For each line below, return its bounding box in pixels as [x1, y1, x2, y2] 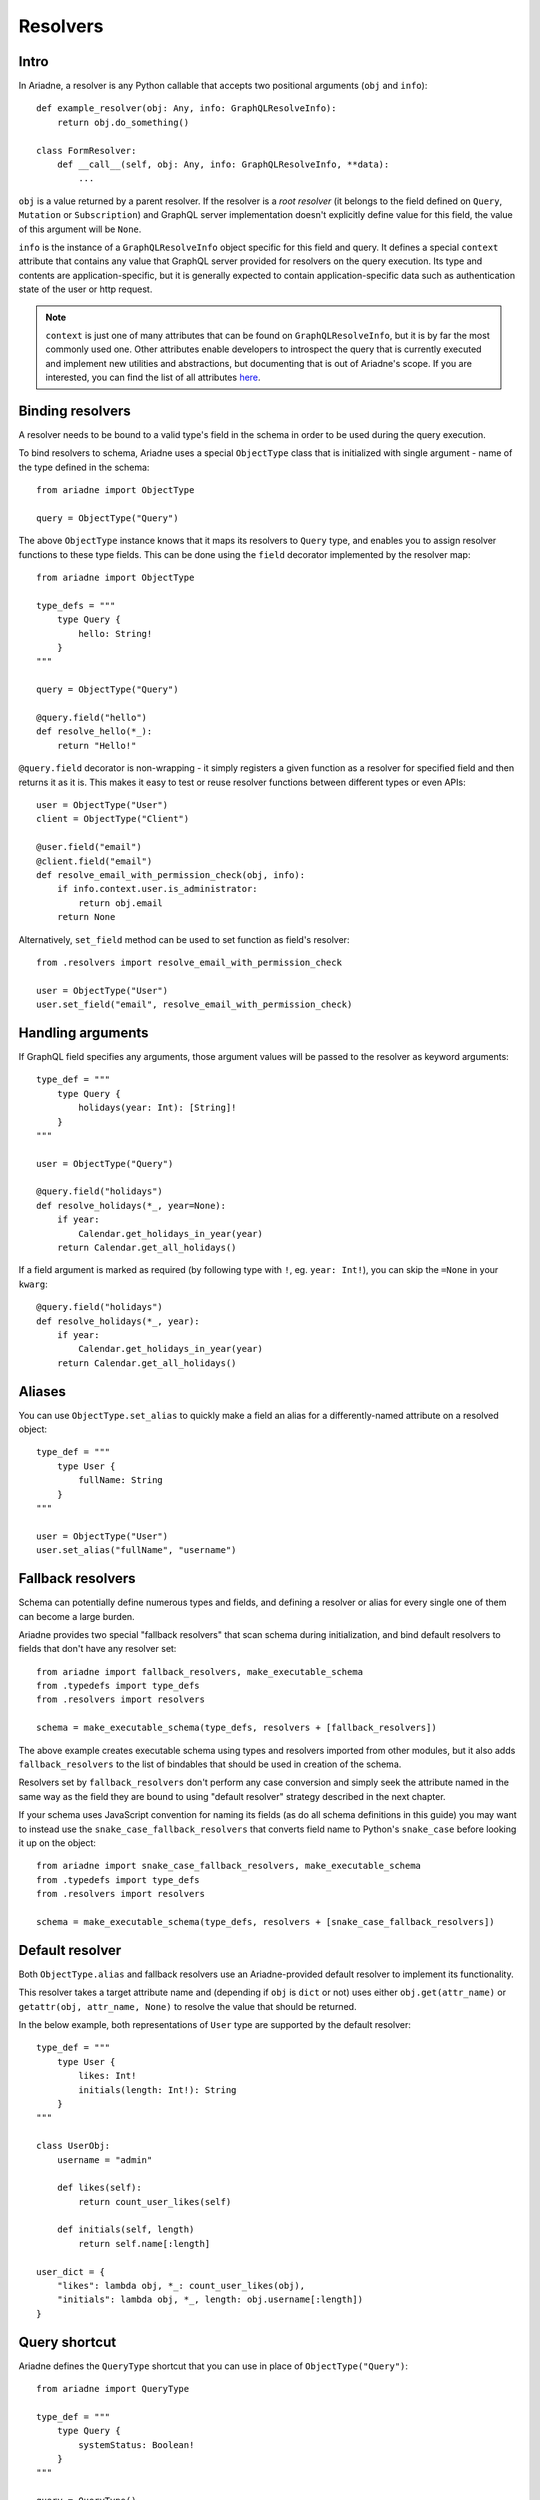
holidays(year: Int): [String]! [78, 1102, 237, 1114]
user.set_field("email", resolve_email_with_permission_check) [36, 999, 353, 1010]
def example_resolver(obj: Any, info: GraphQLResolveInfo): [36, 103, 337, 114]
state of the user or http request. [18, 283, 153, 295]
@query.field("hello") [36, 712, 148, 724]
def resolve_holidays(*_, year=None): [36, 1200, 227, 1211]
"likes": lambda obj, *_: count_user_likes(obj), [56, 2280, 305, 2292]
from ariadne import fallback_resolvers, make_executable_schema [36, 1666, 364, 1677]
